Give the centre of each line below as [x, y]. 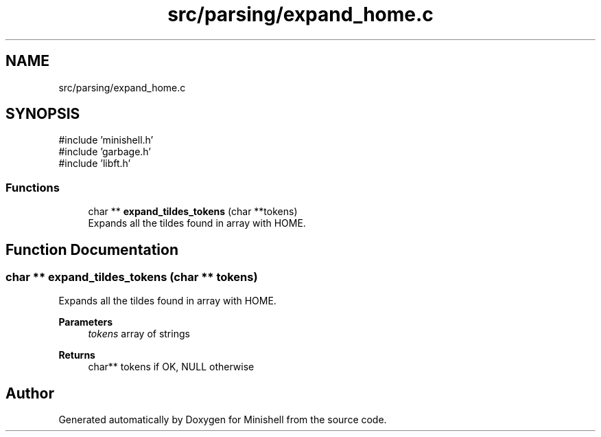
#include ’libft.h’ [95, 164]
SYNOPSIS [43, 114]
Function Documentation [92, 249]
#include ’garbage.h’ [105, 152]
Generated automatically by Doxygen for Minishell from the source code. [223, 420]
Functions [33, 187]
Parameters [86, 322]
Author [30, 393]
